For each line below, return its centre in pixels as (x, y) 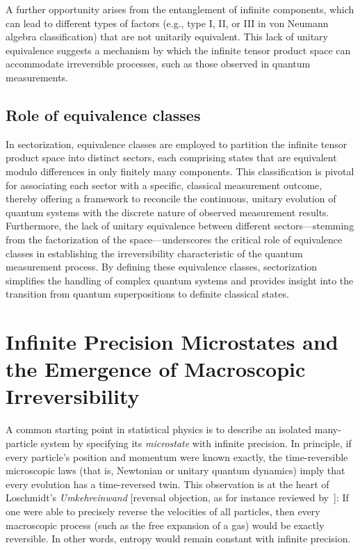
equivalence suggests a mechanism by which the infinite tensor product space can (178, 50)
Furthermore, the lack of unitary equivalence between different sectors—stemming (180, 226)
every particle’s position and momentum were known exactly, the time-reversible (177, 456)
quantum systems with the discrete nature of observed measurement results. (167, 212)
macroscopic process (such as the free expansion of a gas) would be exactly (165, 525)
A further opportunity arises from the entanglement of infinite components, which (180, 9)
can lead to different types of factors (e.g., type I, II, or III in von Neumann (167, 23)
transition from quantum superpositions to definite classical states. (147, 294)
